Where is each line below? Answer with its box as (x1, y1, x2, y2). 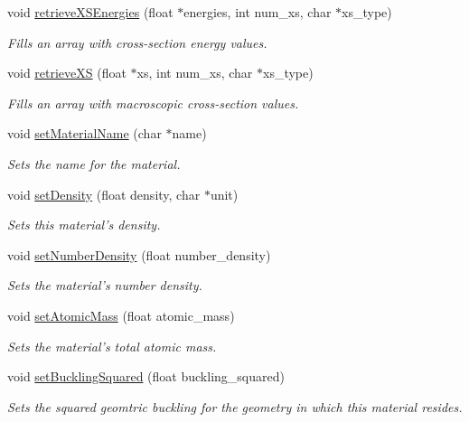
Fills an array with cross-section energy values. (7, 33, 267, 52)
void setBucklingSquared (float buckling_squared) (7, 367, 285, 386)
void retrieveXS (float (7, 63, 127, 82)
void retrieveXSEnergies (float (7, 3, 174, 21)
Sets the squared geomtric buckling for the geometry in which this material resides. (7, 397, 463, 416)
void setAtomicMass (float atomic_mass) (7, 305, 235, 324)
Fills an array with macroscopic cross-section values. (7, 93, 299, 112)
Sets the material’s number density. (7, 276, 202, 295)
